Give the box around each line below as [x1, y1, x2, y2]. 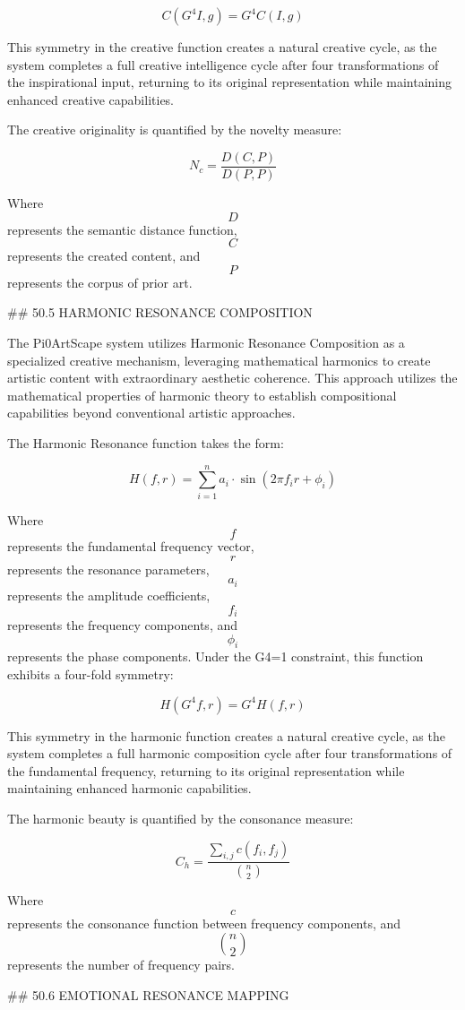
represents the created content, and [7, 246, 201, 265]
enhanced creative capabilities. [7, 90, 175, 108]
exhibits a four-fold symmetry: [7, 664, 174, 683]
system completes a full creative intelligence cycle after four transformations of [7, 55, 439, 73]
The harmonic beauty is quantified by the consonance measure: [7, 808, 354, 827]
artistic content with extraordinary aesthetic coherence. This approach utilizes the [7, 368, 458, 387]
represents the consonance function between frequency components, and [7, 913, 401, 932]
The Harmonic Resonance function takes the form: [7, 433, 284, 452]
